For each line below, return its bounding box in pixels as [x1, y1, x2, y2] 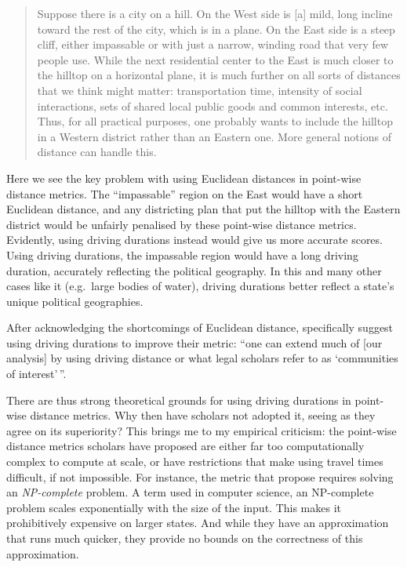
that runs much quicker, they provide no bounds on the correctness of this [6, 530, 363, 546]
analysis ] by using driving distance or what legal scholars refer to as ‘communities [6, 350, 398, 366]
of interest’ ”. [6, 365, 67, 382]
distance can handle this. [37, 144, 157, 160]
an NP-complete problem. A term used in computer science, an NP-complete [6, 484, 374, 500]
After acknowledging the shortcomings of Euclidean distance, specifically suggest [6, 319, 394, 336]
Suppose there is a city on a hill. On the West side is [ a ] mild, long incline [37, 5, 393, 21]
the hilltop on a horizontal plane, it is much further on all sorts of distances [37, 67, 401, 83]
